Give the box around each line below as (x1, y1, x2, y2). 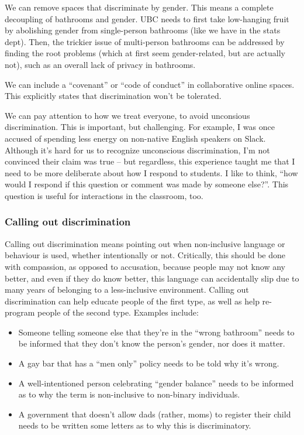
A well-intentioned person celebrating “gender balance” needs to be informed (18, 376, 294, 389)
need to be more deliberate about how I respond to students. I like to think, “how (5, 166, 298, 179)
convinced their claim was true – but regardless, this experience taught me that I (5, 155, 295, 167)
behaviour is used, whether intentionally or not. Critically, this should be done (5, 249, 286, 261)
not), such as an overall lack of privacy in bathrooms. (5, 58, 196, 70)
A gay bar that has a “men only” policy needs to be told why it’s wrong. (18, 357, 279, 369)
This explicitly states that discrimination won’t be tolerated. (5, 90, 222, 102)
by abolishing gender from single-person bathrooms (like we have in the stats (5, 24, 281, 36)
